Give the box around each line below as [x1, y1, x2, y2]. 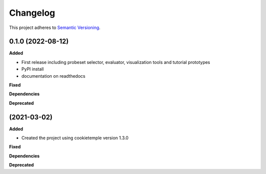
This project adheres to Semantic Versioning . [9, 25, 100, 30]
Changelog [9, 7, 55, 18]
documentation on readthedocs [21, 73, 86, 79]
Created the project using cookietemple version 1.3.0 [21, 135, 129, 141]
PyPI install [21, 66, 44, 72]
